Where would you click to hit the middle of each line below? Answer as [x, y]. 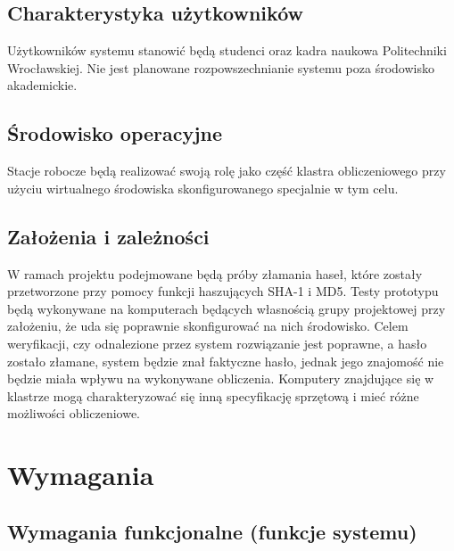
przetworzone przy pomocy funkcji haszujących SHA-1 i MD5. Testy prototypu [223, 291]
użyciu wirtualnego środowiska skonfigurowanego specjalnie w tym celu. [203, 188]
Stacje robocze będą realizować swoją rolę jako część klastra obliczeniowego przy [227, 171]
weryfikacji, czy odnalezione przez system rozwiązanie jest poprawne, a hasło [217, 343]
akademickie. [42, 85]
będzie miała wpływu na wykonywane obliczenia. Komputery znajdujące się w [221, 378]
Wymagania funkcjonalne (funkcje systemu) [212, 531]
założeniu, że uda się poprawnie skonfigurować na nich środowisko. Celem [208, 326]
